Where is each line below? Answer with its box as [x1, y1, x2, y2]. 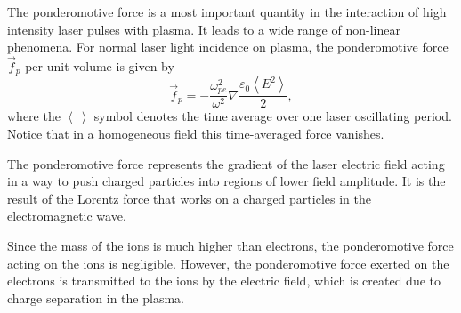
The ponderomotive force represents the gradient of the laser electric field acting [7, 154, 445, 173]
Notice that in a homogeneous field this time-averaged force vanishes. [7, 124, 384, 143]
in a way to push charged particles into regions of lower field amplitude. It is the [7, 172, 446, 190]
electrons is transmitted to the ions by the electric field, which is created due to [7, 271, 441, 290]
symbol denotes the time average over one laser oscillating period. [93, 107, 452, 125]
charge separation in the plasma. [7, 288, 184, 307]
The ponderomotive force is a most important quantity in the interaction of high [7, 3, 447, 20]
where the [7, 107, 61, 125]
